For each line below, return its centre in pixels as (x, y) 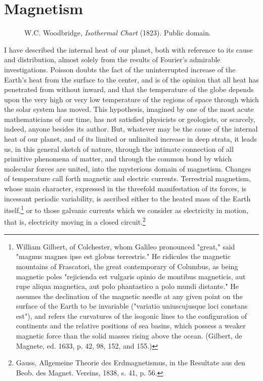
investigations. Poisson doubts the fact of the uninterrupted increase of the (120, 69)
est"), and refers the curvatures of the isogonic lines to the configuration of (131, 315)
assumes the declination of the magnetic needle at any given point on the (129, 296)
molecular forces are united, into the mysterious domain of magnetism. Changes (128, 168)
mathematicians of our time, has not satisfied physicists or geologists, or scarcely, (130, 119)
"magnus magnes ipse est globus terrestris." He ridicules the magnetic (123, 256)
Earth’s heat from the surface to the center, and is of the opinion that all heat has (131, 79)
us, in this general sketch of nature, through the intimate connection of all (119, 149)
